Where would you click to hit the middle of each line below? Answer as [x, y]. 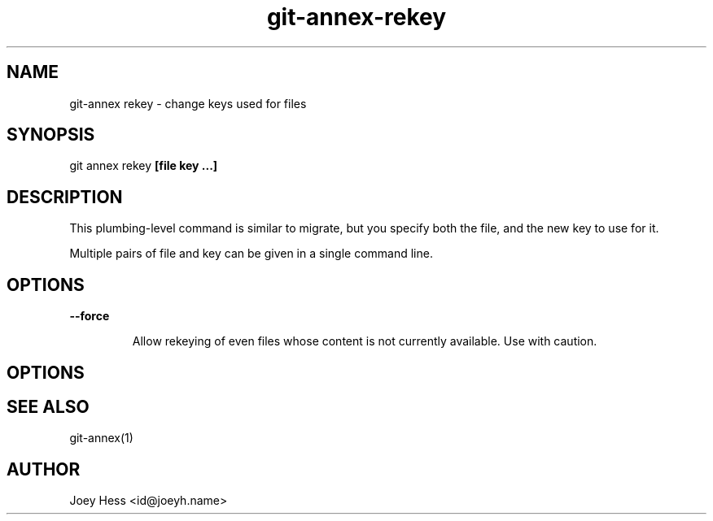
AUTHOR [44, 469]
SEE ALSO [48, 406]
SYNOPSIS [51, 135]
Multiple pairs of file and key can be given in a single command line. [251, 254]
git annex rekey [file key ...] [144, 166]
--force [90, 316]
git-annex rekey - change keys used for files [188, 103]
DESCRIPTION [65, 197]
